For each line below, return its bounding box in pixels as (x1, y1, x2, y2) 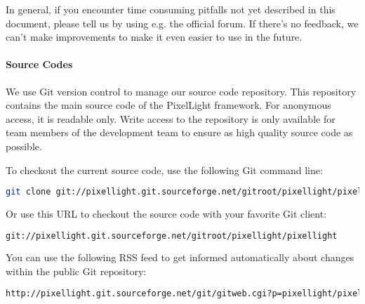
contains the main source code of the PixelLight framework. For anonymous (6, 98, 331, 112)
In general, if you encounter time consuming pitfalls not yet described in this (6, 2, 336, 16)
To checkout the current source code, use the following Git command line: (6, 162, 323, 177)
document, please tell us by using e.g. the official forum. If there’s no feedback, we (6, 15, 359, 30)
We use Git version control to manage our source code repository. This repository (6, 84, 357, 98)
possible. (6, 138, 42, 153)
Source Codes (6, 57, 73, 72)
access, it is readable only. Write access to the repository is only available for (6, 111, 336, 126)
